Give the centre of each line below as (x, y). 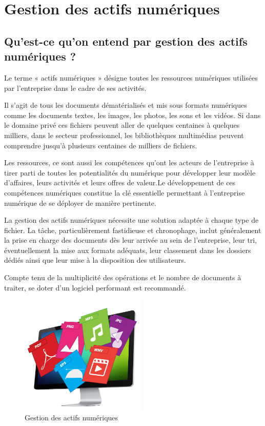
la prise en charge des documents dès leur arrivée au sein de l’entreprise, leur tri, (131, 240)
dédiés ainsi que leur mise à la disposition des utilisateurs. (95, 260)
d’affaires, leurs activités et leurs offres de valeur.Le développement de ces (120, 182)
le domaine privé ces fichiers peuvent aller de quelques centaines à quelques (122, 125)
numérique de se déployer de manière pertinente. (80, 202)
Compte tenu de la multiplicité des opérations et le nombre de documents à (123, 277)
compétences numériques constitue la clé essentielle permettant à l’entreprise (125, 192)
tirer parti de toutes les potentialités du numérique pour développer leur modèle (130, 172)
